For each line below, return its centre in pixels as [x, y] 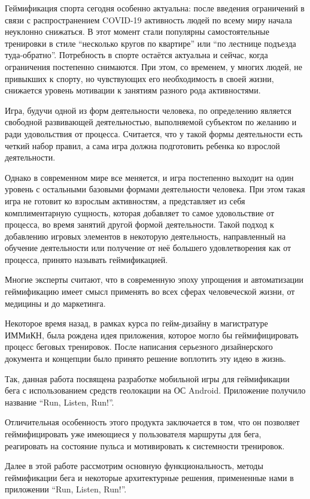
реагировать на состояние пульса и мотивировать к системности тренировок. [145, 445]
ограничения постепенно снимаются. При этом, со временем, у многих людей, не [154, 66]
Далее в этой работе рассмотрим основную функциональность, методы [134, 466]
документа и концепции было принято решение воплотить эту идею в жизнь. [145, 359]
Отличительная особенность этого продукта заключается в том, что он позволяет [152, 422]
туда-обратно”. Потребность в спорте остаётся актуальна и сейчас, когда [136, 55]
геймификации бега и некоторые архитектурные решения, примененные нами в [149, 477]
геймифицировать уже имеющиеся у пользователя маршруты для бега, [133, 434]
